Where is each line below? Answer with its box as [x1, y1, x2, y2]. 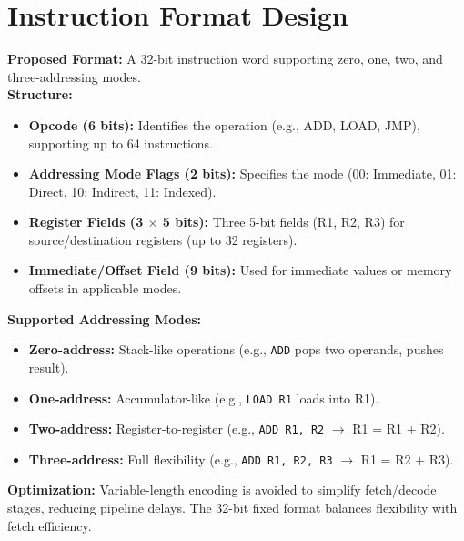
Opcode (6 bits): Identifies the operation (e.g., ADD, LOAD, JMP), [28, 115, 420, 134]
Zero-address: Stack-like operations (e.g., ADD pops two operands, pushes [28, 340, 444, 359]
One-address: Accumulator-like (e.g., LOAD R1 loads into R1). [28, 388, 379, 407]
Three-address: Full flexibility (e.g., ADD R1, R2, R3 [28, 449, 333, 468]
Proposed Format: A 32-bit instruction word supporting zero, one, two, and [7, 49, 443, 68]
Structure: [7, 85, 73, 104]
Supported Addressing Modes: [7, 309, 201, 328]
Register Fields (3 [28, 212, 144, 231]
